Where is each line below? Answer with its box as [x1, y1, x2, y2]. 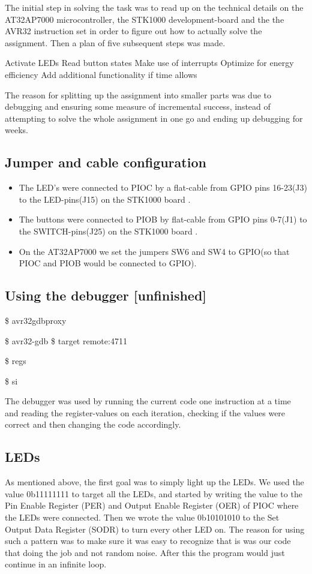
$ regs [5, 354, 26, 367]
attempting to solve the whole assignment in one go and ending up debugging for [5, 112, 303, 124]
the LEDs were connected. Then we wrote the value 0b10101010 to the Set [5, 511, 280, 524]
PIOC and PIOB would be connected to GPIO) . [19, 257, 197, 269]
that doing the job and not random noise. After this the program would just [5, 546, 285, 558]
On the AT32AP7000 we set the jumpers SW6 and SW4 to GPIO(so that [19, 245, 290, 257]
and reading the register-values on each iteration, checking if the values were [5, 406, 286, 419]
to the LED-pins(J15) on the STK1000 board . [19, 193, 191, 205]
